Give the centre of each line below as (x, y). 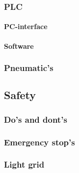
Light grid (24, 164)
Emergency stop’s (39, 142)
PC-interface (26, 26)
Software (19, 46)
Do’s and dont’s (36, 119)
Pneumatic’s (29, 68)
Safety (20, 95)
